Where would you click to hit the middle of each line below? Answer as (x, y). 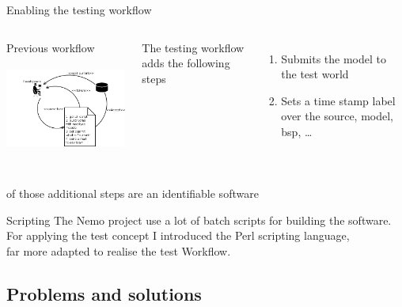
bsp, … (297, 131)
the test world (315, 74)
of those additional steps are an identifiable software (133, 193)
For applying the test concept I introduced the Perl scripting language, (178, 235)
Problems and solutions (104, 293)
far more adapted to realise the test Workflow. (119, 250)
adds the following (186, 63)
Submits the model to (334, 58)
